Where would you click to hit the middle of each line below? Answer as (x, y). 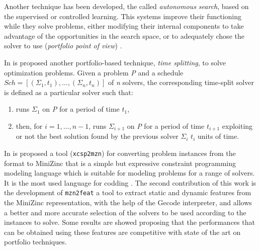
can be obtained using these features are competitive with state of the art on (122, 232)
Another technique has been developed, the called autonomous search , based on (126, 6)
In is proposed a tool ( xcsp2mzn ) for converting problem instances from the (120, 153)
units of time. (218, 136)
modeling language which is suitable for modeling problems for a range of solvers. (129, 173)
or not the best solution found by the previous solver (97, 136)
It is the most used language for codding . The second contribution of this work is (130, 182)
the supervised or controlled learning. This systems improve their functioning (123, 16)
